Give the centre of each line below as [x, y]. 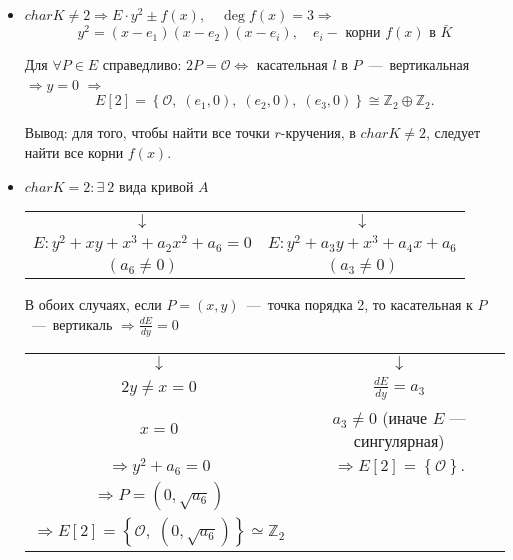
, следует [453, 132]
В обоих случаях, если [93, 304]
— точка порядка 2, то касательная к [359, 304]
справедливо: [142, 64]
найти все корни [74, 152]
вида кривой [156, 187]
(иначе [405, 417]
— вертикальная [419, 64]
